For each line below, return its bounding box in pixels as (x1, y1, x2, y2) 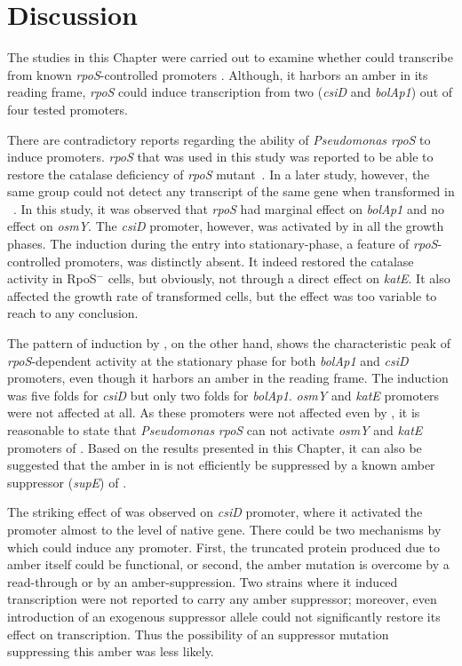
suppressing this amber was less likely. (7, 642, 214, 661)
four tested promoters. (7, 99, 128, 118)
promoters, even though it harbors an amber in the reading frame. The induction (7, 369, 449, 387)
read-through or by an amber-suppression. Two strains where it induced (7, 572, 398, 591)
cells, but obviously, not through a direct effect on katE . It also (108, 269, 450, 288)
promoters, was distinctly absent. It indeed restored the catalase (64, 251, 414, 270)
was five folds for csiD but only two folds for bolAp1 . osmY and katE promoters (7, 385, 440, 404)
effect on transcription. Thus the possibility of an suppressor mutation (7, 624, 389, 643)
